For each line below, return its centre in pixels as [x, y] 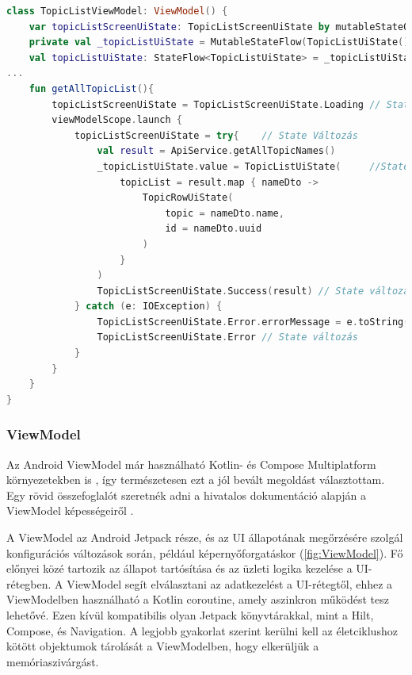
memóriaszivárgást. [53, 661]
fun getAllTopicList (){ [92, 88]
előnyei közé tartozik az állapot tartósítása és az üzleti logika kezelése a [179, 568]
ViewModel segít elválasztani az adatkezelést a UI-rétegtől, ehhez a [230, 583]
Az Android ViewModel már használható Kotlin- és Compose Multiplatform [191, 464]
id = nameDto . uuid [214, 229]
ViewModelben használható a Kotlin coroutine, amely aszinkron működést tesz [198, 599]
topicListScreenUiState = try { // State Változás [216, 135]
